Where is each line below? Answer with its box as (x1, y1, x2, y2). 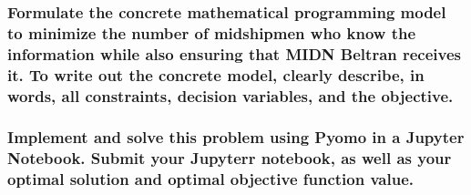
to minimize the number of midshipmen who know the (7, 21, 416, 44)
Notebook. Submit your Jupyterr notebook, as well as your (7, 147, 452, 169)
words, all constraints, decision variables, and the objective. (7, 84, 454, 107)
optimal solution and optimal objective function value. (7, 168, 415, 190)
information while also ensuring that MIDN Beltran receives (7, 42, 462, 65)
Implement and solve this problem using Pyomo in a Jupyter (7, 126, 465, 149)
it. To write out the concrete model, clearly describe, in (7, 63, 425, 86)
